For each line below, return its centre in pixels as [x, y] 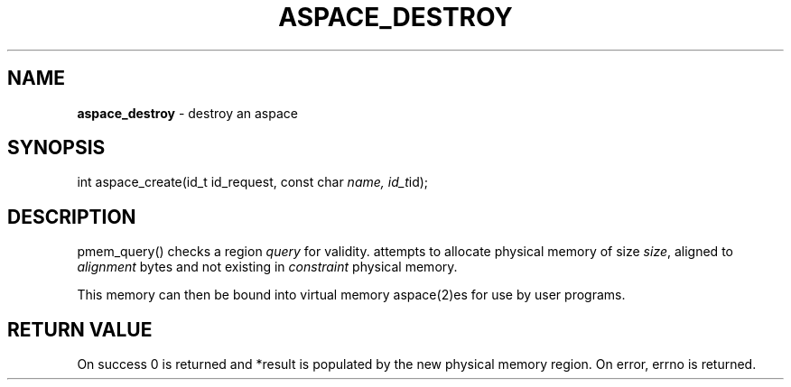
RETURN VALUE [80, 329]
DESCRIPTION [72, 217]
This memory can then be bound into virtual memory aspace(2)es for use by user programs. [351, 295]
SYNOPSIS [56, 148]
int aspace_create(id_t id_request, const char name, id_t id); [253, 182]
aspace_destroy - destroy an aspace [187, 113]
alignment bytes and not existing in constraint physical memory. [267, 267]
